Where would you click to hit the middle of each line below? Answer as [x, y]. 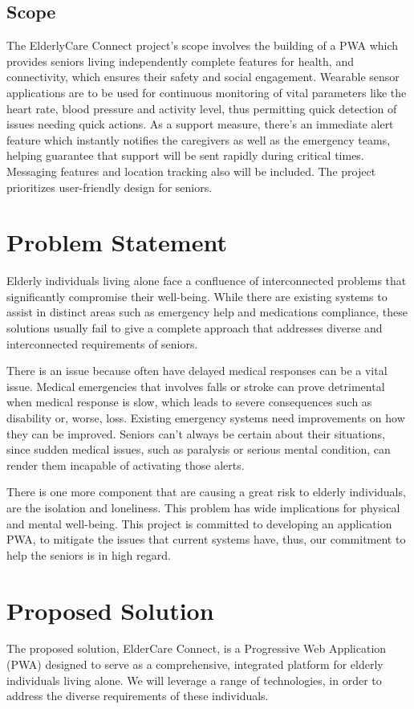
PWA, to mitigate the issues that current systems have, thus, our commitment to [206, 539]
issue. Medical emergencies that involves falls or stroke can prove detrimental [196, 386]
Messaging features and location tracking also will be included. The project [191, 171]
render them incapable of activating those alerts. [126, 465]
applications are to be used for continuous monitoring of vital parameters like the [207, 92]
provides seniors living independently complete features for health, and [180, 61]
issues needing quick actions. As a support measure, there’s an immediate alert [200, 124]
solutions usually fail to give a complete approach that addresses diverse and [195, 328]
